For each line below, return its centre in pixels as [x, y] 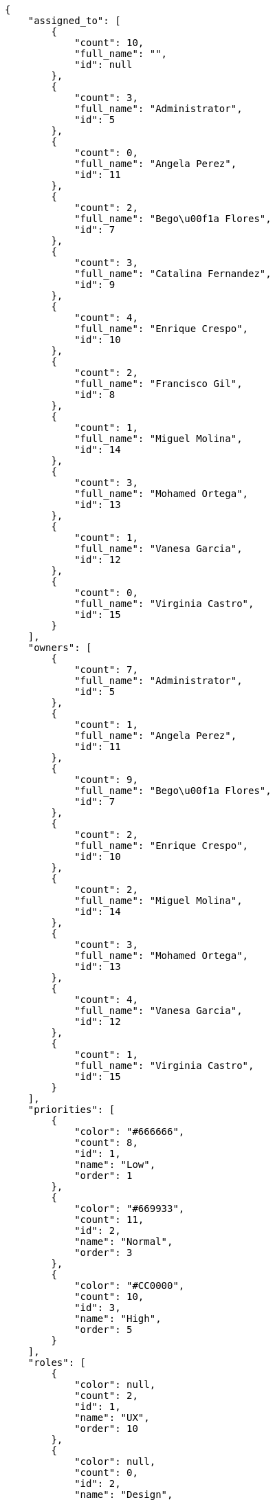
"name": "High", [118, 1319]
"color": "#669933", [130, 1209]
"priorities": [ [71, 1110]
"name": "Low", [115, 1165]
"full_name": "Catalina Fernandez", [173, 274]
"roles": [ [57, 1363]
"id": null [103, 65]
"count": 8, [106, 1143]
